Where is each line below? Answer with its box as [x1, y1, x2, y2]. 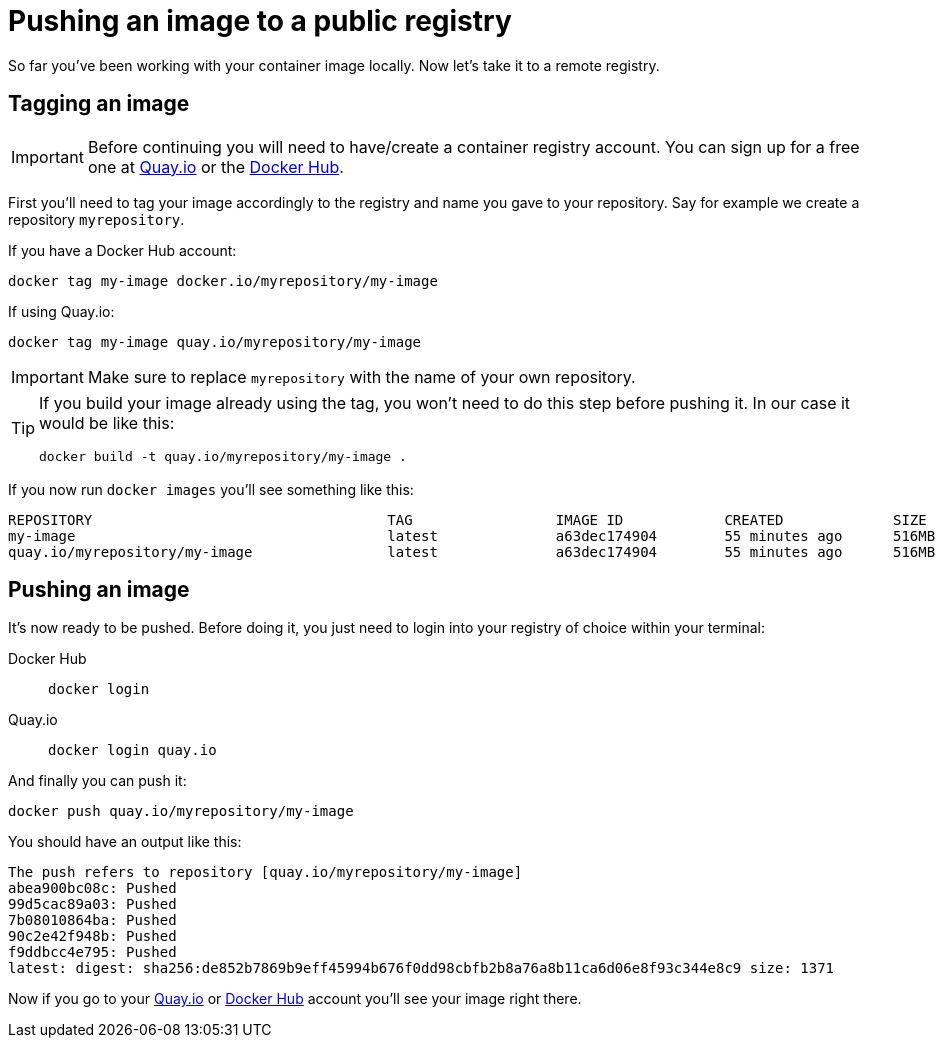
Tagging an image [8, 91, 190, 117]
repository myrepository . [8, 210, 185, 228]
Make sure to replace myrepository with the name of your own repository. [87, 366, 636, 387]
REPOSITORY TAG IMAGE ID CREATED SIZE [8, 511, 927, 528]
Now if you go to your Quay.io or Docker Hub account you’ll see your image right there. [8, 990, 582, 1008]
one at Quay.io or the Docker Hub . [87, 156, 344, 177]
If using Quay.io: [8, 302, 115, 320]
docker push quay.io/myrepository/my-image [8, 803, 354, 820]
